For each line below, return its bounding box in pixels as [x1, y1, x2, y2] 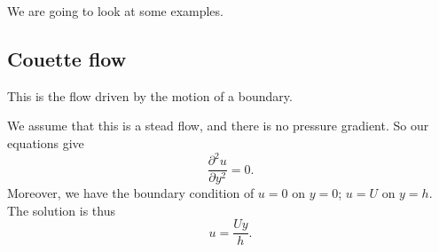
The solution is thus [7, 201, 115, 219]
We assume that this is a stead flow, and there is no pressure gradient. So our [7, 116, 429, 135]
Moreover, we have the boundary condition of [7, 184, 255, 202]
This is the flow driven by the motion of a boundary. [7, 86, 293, 105]
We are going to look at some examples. [7, 2, 223, 20]
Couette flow [7, 44, 127, 72]
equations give [7, 133, 84, 152]
